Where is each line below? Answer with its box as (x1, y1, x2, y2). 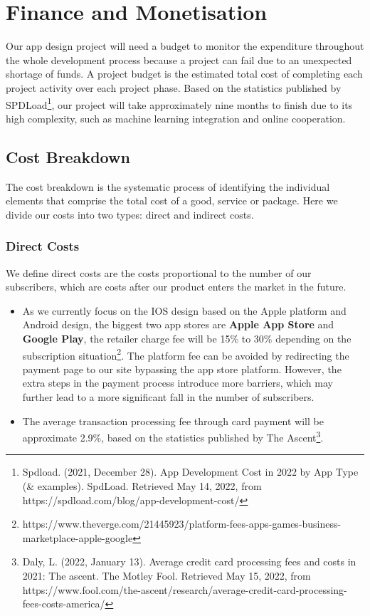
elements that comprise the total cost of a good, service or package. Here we (6, 193, 338, 208)
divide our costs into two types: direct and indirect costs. (6, 207, 254, 221)
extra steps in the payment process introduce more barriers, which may (22, 375, 333, 390)
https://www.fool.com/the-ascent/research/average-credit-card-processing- (22, 582, 347, 597)
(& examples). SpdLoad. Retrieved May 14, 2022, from (22, 478, 262, 493)
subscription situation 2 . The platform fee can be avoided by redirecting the (22, 345, 349, 362)
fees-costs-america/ (22, 596, 105, 611)
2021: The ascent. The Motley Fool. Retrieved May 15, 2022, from (22, 568, 311, 583)
